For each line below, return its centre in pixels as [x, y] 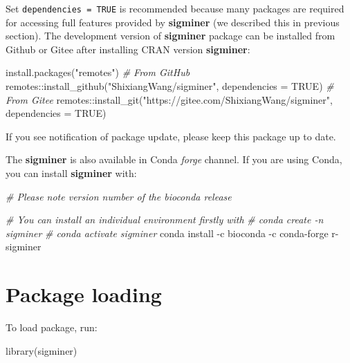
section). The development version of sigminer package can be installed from [171, 36]
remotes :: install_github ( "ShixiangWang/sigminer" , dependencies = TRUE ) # [170, 86]
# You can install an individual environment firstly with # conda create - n [165, 220]
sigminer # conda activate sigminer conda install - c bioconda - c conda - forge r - [172, 233]
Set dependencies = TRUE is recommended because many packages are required [175, 8]
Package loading [84, 294]
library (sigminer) [42, 350]
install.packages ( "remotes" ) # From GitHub [98, 72]
